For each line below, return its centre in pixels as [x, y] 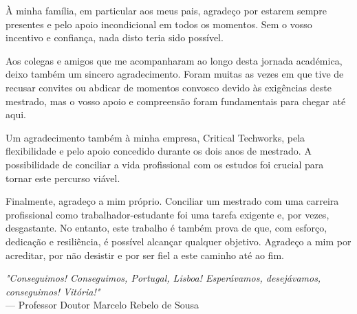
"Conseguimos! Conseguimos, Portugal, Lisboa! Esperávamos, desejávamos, [163, 278]
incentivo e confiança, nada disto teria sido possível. [115, 37]
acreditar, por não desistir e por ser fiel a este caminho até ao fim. [145, 255]
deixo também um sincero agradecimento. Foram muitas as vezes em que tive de [175, 74]
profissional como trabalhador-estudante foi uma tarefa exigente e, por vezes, [167, 214]
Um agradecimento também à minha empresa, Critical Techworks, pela [155, 137]
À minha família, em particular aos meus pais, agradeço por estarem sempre [166, 10]
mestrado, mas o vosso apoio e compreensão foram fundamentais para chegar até [176, 101]
